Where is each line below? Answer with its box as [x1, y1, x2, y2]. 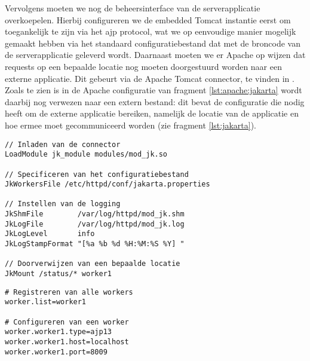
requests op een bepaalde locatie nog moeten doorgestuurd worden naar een [5, 60, 282, 72]
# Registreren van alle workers [5, 287, 133, 296]
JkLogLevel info [5, 230, 95, 238]
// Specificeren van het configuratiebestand [5, 170, 189, 179]
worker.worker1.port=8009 [5, 347, 108, 356]
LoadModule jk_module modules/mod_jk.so [5, 150, 168, 159]
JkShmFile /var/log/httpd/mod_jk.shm [5, 210, 185, 219]
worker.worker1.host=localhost [5, 338, 129, 346]
